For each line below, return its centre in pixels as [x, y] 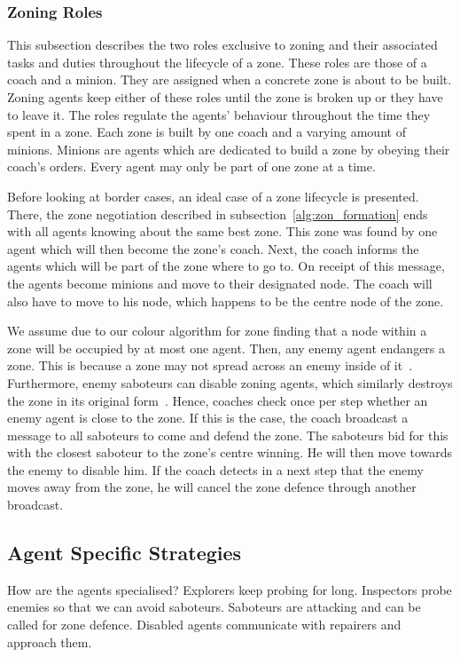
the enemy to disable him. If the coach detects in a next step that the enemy [215, 469]
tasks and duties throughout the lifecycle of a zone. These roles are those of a [217, 62]
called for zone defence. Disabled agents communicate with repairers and [204, 625]
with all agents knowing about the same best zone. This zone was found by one [222, 231]
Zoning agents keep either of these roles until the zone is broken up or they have [225, 97]
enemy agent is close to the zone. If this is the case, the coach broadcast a [208, 418]
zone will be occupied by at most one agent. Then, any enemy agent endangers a [226, 348]
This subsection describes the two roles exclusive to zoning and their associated [222, 45]
